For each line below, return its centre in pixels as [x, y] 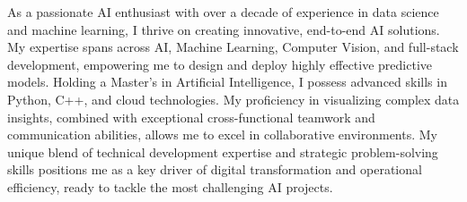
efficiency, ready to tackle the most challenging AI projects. [170, 186]
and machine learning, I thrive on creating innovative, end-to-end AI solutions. [224, 29]
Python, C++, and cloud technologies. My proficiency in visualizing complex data [233, 99]
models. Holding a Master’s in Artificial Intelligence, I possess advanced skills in [227, 82]
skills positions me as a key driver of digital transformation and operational [215, 169]
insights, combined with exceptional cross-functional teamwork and [191, 117]
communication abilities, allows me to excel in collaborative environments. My [223, 135]
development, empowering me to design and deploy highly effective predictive [220, 64]
